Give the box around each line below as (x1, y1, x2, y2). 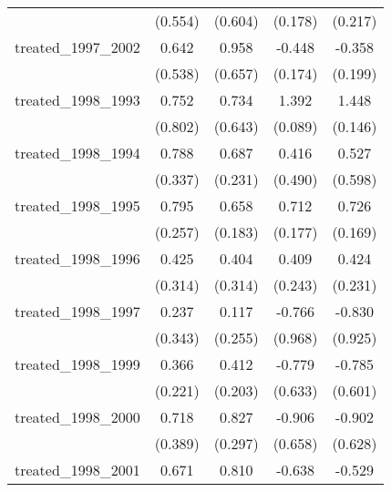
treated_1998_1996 (15, 248, 140, 269)
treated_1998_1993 (15, 89, 140, 110)
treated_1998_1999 (15, 354, 140, 374)
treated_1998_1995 (15, 195, 140, 216)
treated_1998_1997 (15, 301, 140, 322)
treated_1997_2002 (15, 36, 140, 57)
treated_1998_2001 (15, 459, 140, 480)
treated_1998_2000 (15, 406, 140, 427)
